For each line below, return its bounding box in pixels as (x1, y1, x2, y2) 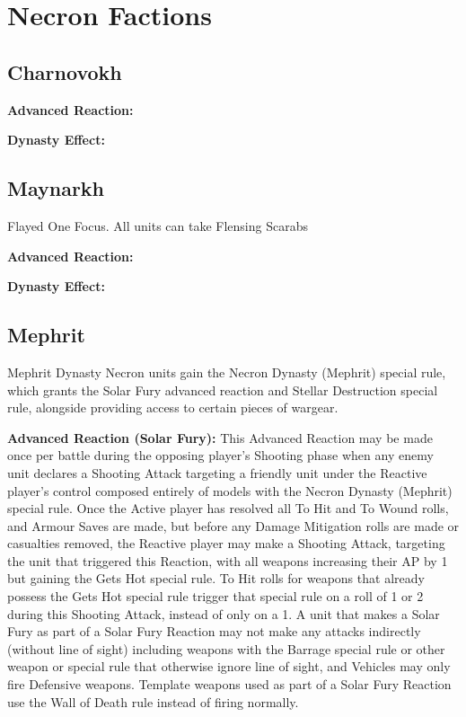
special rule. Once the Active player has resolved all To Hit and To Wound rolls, (7, 499, 449, 518)
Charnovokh (7, 58, 122, 85)
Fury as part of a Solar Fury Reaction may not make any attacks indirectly (7, 622, 421, 641)
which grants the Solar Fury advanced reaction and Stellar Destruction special (7, 380, 438, 399)
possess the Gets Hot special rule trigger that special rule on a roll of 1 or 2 (7, 587, 424, 606)
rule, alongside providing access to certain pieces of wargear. (7, 398, 339, 417)
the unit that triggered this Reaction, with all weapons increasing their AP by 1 (7, 551, 448, 570)
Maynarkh (7, 174, 105, 202)
